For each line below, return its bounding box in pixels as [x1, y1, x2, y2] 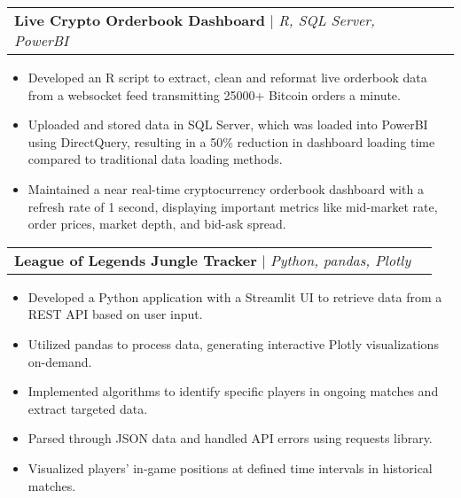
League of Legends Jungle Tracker [14, 249, 257, 270]
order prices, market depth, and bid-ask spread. [27, 214, 286, 233]
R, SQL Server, [278, 10, 376, 30]
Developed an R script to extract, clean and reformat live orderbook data [27, 68, 427, 86]
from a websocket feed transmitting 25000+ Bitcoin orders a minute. [27, 85, 401, 104]
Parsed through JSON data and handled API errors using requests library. [27, 429, 433, 447]
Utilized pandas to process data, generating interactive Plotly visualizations [27, 334, 439, 353]
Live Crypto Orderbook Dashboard [14, 10, 266, 30]
